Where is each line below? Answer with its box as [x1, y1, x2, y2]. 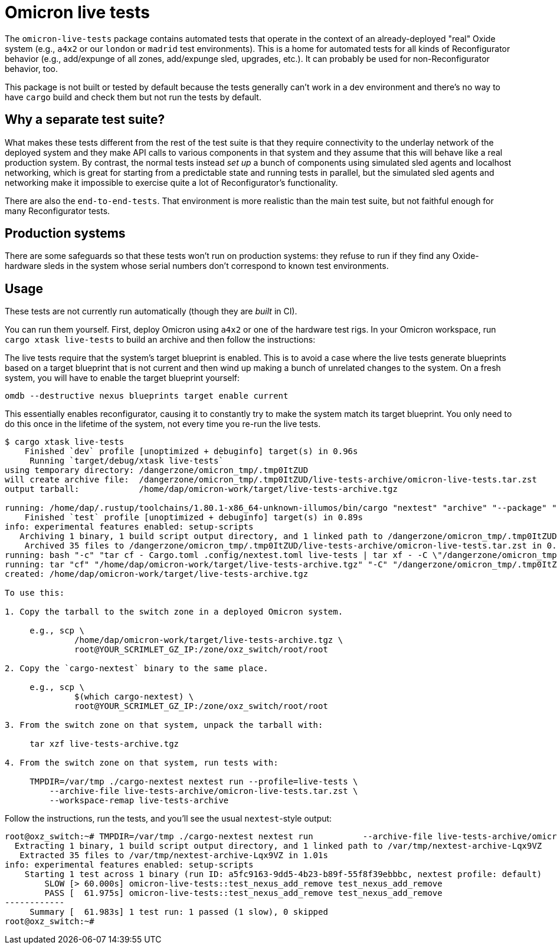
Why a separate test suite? [5, 112, 165, 127]
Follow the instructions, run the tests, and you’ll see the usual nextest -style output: [5, 813, 332, 824]
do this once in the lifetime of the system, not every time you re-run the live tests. [5, 419, 321, 429]
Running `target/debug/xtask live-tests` [30, 456, 224, 466]
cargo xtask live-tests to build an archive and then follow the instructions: [5, 334, 316, 345]
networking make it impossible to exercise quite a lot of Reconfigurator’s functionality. [5, 177, 338, 188]
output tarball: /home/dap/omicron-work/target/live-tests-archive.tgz [5, 484, 398, 494]
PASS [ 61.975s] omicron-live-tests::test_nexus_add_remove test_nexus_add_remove [44, 888, 443, 898]
